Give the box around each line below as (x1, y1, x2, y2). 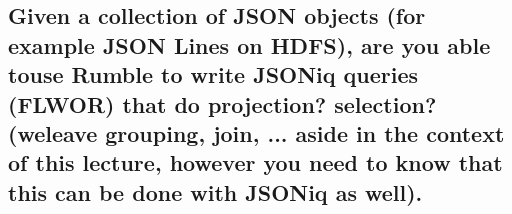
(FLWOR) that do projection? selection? (8, 88, 437, 119)
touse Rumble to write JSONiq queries (8, 59, 419, 90)
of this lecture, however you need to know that (8, 147, 503, 178)
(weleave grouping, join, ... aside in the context (8, 117, 505, 148)
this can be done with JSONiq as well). (8, 176, 423, 207)
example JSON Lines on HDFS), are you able (8, 29, 491, 60)
